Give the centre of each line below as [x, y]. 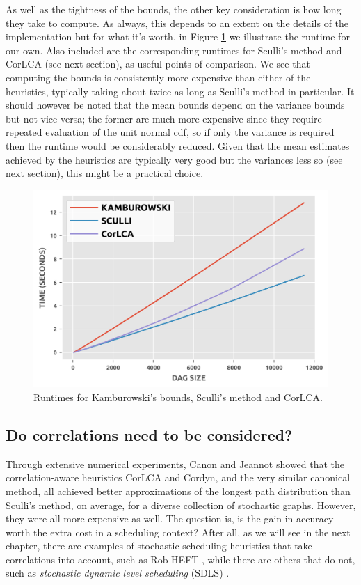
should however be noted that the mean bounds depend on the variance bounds [175, 105]
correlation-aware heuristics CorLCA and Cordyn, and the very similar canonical [178, 477]
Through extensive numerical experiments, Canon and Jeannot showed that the [175, 463]
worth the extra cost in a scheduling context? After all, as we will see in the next [178, 532]
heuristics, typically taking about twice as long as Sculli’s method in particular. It [180, 91]
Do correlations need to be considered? [149, 434]
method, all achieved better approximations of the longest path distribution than [178, 491]
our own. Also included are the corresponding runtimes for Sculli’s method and [174, 50]
